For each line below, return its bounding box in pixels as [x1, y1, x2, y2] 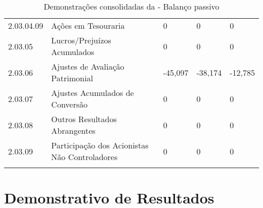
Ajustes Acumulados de [51, 87, 134, 98]
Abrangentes [51, 125, 96, 136]
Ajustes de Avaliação [51, 61, 124, 72]
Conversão [51, 98, 88, 110]
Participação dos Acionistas [51, 139, 149, 151]
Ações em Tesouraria [51, 20, 125, 31]
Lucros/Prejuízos [51, 34, 111, 46]
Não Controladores [51, 151, 118, 163]
